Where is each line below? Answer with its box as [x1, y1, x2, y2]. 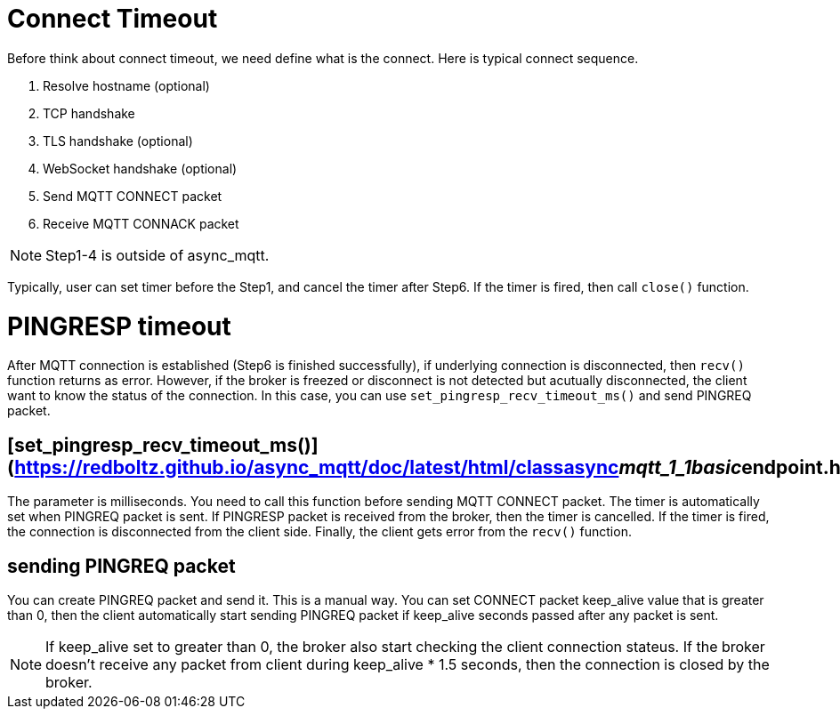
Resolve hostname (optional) [43, 77, 210, 93]
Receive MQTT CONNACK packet [43, 215, 239, 231]
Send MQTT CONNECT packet [43, 188, 222, 204]
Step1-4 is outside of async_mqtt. [45, 245, 270, 264]
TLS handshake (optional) [43, 133, 193, 149]
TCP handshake [43, 105, 135, 121]
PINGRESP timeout [7, 310, 231, 342]
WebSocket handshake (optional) [43, 160, 238, 176]
